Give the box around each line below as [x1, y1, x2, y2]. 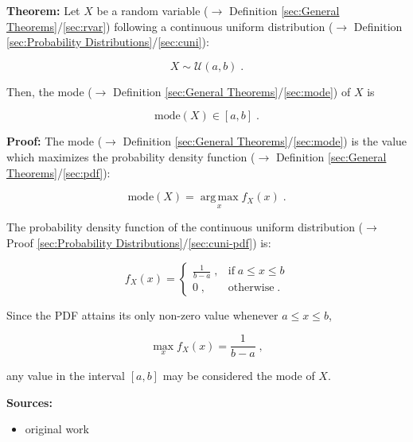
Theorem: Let [6, 2, 80, 18]
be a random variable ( [96, 2, 208, 18]
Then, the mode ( [6, 83, 92, 99]
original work [25, 421, 90, 437]
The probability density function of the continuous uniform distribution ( [6, 219, 364, 235]
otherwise [228, 282, 275, 294]
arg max [200, 192, 239, 204]
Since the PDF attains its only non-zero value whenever [6, 306, 279, 323]
